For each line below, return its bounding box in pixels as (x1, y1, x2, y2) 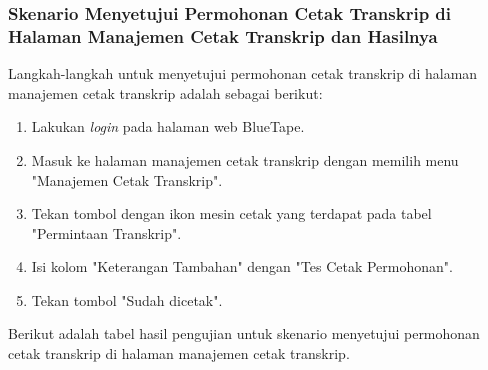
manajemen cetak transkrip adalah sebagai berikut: (8, 82, 323, 103)
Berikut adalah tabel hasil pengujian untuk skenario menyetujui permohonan (8, 323, 480, 344)
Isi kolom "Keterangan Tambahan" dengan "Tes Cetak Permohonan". (31, 256, 453, 277)
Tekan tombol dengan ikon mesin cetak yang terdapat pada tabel (31, 203, 432, 224)
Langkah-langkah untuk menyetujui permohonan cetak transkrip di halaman (8, 63, 478, 84)
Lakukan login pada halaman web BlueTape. (31, 116, 305, 137)
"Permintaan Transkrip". (31, 222, 182, 243)
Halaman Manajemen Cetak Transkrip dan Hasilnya (8, 23, 438, 48)
